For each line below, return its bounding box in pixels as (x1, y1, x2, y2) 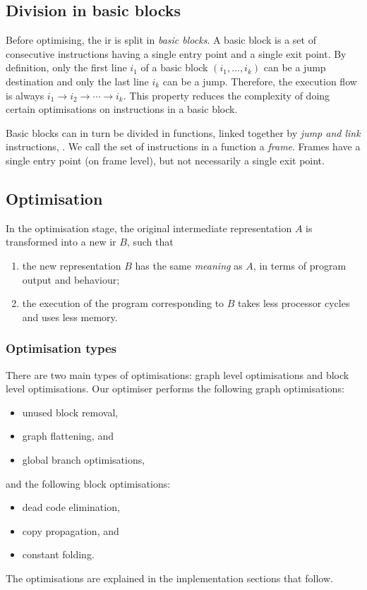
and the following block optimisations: (6, 476, 171, 490)
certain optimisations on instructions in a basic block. (6, 102, 238, 116)
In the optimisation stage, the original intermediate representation (6, 220, 292, 235)
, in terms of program (253, 258, 347, 272)
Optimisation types (6, 339, 116, 357)
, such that (126, 234, 174, 249)
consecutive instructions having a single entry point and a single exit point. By (6, 46, 347, 61)
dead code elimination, (22, 500, 120, 514)
